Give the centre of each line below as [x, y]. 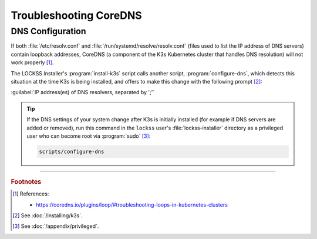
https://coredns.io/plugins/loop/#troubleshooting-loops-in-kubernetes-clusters [132, 205]
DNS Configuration [48, 31]
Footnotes [26, 181]
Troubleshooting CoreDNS [76, 15]
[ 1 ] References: [31, 194]
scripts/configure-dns [72, 151]
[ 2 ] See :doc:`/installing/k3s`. [48, 215]
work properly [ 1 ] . [32, 62]
